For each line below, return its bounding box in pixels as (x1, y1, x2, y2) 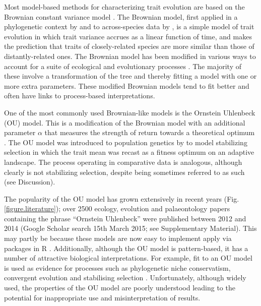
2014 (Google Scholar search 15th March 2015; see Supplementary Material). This (4, 223, 257, 233)
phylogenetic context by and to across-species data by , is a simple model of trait (4, 21, 254, 32)
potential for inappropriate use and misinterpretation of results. (4, 292, 201, 302)
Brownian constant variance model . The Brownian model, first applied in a (4, 11, 238, 22)
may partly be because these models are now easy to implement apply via (4, 233, 232, 243)
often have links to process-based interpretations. (4, 90, 155, 101)
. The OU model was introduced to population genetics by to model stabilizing (4, 137, 247, 147)
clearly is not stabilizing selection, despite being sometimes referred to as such (4, 166, 245, 177)
